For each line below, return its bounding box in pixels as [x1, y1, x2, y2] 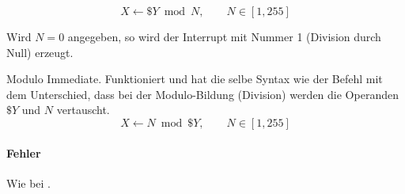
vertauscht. [56, 101, 110, 118]
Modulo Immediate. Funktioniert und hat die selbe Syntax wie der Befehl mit [6, 70, 383, 87]
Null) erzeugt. [6, 44, 74, 60]
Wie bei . [6, 174, 51, 191]
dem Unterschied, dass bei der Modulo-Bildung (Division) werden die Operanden [6, 86, 399, 102]
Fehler [6, 144, 41, 161]
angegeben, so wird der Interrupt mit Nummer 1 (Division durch [67, 29, 381, 44]
